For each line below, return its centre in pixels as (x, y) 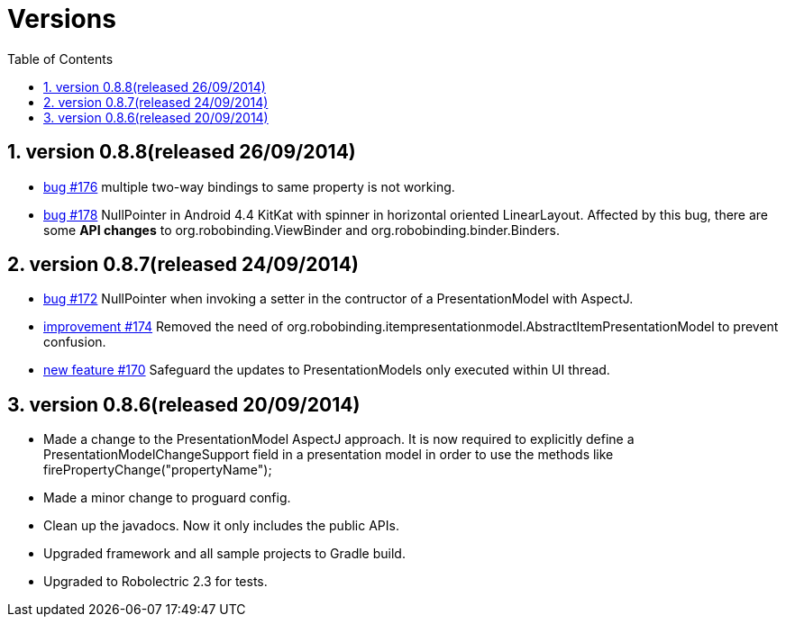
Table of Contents (60, 59)
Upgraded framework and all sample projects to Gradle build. (224, 554)
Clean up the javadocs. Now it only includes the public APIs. (221, 526)
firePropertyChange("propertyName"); (158, 470)
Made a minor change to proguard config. (167, 498)
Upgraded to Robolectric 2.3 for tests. (155, 582)
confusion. (75, 342)
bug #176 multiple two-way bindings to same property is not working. (249, 186)
